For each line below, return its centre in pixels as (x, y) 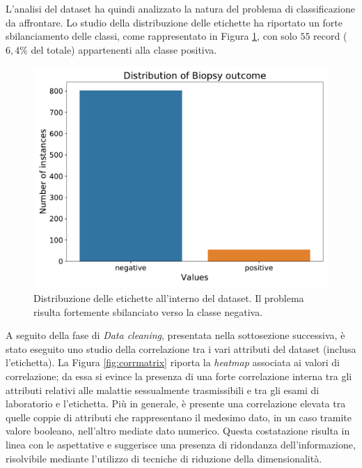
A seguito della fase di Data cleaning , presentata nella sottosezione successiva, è (175, 335)
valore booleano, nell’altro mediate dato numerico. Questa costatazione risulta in (178, 431)
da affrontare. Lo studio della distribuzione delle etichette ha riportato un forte (174, 22)
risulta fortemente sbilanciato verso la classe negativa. (148, 311)
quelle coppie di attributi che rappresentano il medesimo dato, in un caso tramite (179, 417)
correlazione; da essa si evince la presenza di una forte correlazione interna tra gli (179, 376)
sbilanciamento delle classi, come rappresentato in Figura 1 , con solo (151, 36)
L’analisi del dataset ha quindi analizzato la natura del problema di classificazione (180, 8)
